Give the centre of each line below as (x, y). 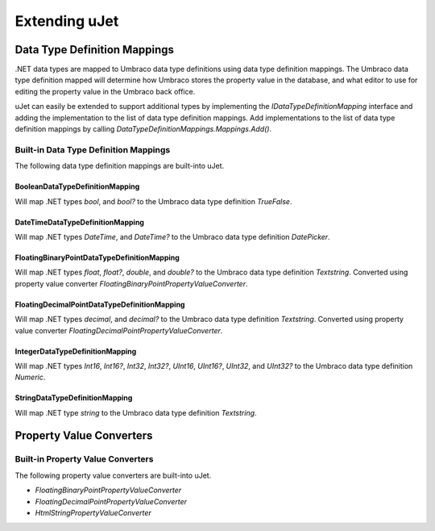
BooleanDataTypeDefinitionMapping (77, 186)
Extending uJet (67, 21)
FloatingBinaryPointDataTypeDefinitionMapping (97, 257)
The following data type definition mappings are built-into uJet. (120, 166)
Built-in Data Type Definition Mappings (93, 149)
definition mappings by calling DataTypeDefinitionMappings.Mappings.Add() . (143, 129)
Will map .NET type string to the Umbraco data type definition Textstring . (136, 412)
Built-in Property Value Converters (84, 459)
